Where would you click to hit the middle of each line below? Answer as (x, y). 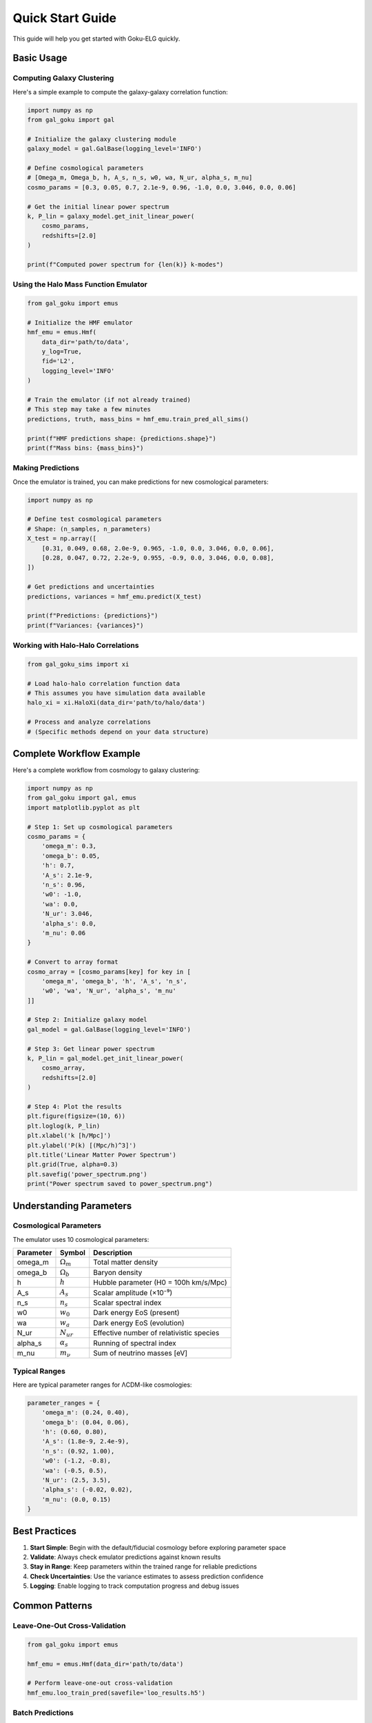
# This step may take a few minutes (89, 409)
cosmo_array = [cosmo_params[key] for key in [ (109, 971)
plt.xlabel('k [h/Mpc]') (69, 1136)
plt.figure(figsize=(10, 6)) (76, 1116)
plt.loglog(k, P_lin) (64, 1126)
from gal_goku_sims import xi (78, 664)
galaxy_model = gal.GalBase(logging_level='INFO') (115, 149)
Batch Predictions (43, 1713)
